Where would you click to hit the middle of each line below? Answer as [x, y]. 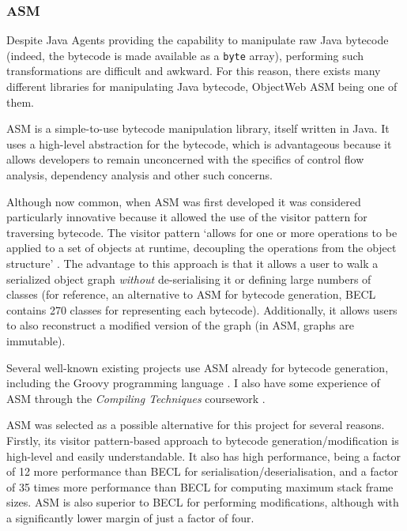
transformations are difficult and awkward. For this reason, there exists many [194, 71]
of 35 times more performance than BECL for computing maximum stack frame [200, 486]
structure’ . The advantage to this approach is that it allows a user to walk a [192, 263]
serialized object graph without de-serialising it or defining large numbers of [189, 279]
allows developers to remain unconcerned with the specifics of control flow [185, 159]
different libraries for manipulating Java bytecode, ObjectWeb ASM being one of [202, 87]
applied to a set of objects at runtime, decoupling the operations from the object [202, 248]
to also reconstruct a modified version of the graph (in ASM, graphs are [181, 325]
